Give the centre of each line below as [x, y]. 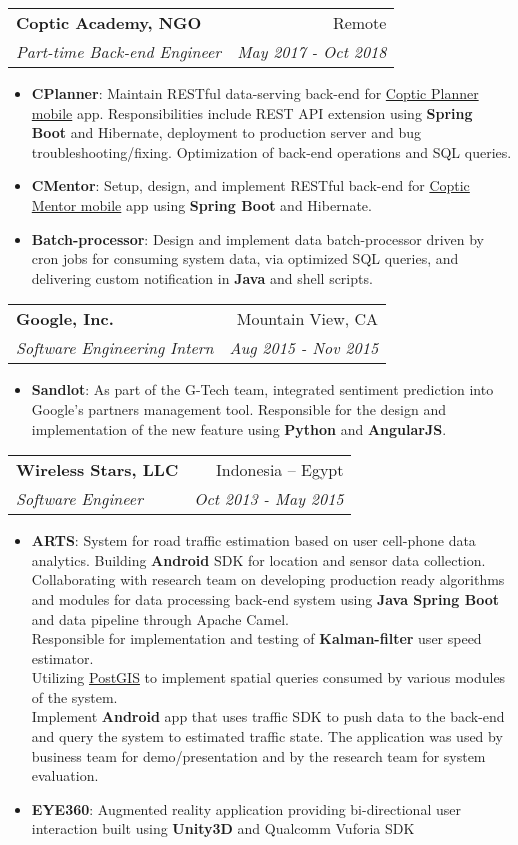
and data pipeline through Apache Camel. [160, 618]
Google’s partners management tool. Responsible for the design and [238, 408]
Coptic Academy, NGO [109, 22]
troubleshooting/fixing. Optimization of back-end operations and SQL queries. [271, 151]
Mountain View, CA [307, 319]
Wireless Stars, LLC [97, 470]
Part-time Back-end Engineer [119, 51]
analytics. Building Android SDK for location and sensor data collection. [258, 559]
